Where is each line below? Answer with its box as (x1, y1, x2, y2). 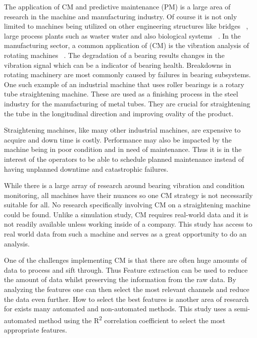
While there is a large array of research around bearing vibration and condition (4, 180, 245, 191)
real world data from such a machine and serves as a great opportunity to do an (4, 229, 247, 239)
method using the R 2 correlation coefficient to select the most (38, 313, 225, 325)
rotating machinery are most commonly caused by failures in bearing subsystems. (4, 69, 251, 80)
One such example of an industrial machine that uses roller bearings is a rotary (4, 79, 245, 89)
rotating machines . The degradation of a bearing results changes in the (4, 49, 225, 60)
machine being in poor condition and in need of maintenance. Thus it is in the (4, 144, 242, 154)
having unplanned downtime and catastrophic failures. (4, 163, 169, 174)
